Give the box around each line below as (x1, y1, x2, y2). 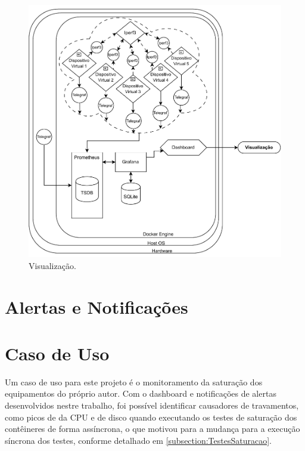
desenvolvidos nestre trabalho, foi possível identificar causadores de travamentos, (5, 399, 299, 411)
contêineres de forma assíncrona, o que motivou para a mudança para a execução (5, 422, 300, 435)
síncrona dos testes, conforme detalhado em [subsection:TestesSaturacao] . (5, 434, 272, 446)
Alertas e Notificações (5, 294, 188, 319)
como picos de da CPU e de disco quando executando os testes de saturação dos (5, 410, 297, 423)
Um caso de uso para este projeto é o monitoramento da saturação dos (5, 375, 263, 388)
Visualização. (29, 259, 76, 271)
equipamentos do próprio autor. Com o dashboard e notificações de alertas (5, 387, 276, 400)
